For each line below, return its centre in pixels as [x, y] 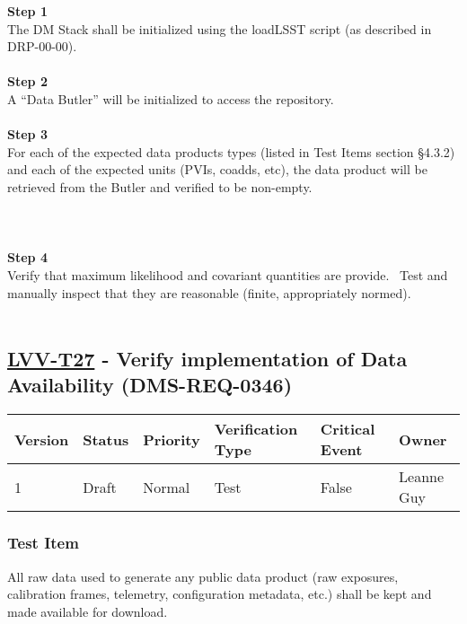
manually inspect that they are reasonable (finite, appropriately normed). [209, 292]
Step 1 [27, 11]
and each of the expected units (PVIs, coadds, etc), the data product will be [217, 169]
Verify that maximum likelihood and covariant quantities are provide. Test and [228, 274]
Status [106, 439]
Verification [256, 429]
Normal [167, 487]
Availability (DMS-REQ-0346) [150, 385]
